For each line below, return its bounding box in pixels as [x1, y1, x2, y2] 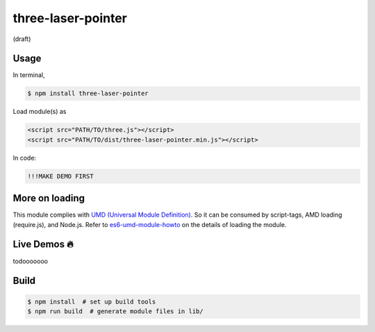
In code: [12, 153, 37, 162]
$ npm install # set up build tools [27, 297, 156, 306]
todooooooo [12, 257, 49, 265]
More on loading [12, 192, 85, 204]
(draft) [12, 35, 31, 43]
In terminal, [12, 71, 45, 79]
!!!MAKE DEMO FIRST [27, 172, 94, 180]
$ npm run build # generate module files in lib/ [27, 307, 204, 315]
